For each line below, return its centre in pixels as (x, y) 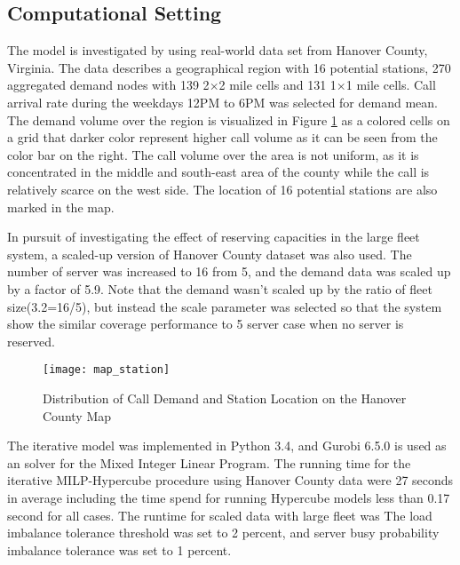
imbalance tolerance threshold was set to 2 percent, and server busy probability (223, 533)
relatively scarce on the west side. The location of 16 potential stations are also (222, 189)
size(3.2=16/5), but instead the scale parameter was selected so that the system (225, 306)
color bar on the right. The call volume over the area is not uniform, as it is (213, 154)
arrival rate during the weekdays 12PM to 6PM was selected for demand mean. (222, 102)
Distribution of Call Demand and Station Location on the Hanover (225, 398)
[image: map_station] (107, 370)
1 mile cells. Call (391, 85)
